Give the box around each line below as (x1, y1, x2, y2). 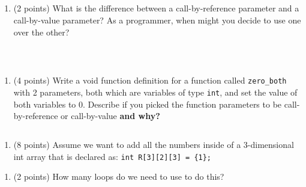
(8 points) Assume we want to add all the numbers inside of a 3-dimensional (13, 138, 294, 150)
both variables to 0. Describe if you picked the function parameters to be (13, 97, 282, 110)
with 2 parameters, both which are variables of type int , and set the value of (13, 86, 298, 99)
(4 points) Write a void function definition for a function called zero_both (13, 74, 287, 87)
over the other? (13, 25, 70, 38)
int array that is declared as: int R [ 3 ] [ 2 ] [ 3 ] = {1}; (13, 150, 212, 162)
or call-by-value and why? (61, 109, 160, 122)
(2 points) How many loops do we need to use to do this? (13, 170, 224, 183)
